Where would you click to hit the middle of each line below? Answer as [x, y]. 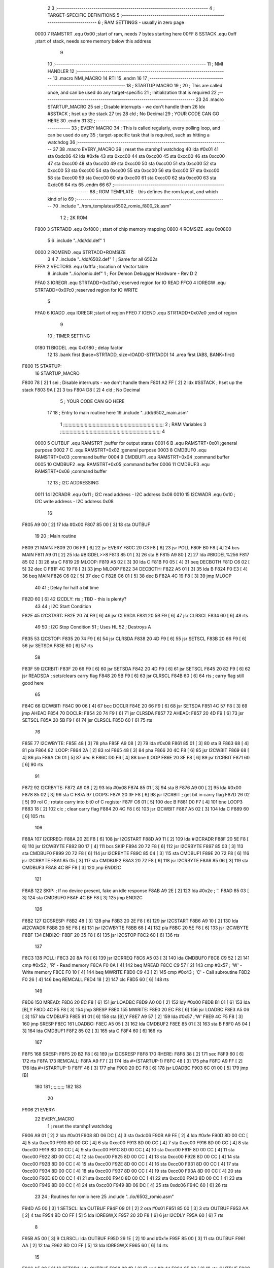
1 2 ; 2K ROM [74, 218]
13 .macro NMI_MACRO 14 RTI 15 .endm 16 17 [100, 78]
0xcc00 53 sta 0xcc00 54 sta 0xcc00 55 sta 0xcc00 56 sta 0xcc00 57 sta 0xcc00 [133, 170]
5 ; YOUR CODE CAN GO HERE [92, 401]
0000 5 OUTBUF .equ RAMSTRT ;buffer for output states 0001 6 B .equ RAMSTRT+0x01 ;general [136, 443]
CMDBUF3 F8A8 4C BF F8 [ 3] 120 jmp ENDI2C [72, 867]
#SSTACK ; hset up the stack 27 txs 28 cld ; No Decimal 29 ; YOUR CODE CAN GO [133, 114]
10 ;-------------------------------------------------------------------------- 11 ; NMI [135, 64]
